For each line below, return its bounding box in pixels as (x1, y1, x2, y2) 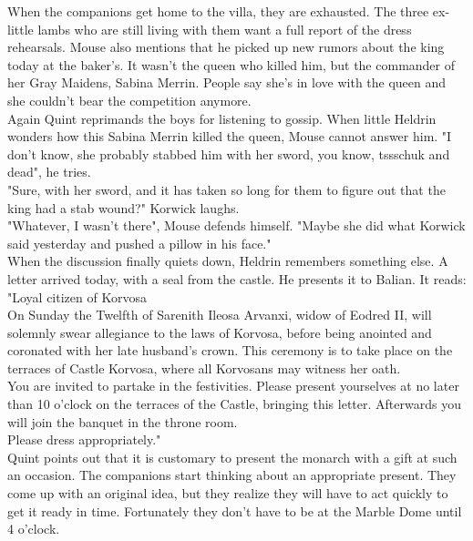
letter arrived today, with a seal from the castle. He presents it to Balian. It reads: (7, 269, 467, 288)
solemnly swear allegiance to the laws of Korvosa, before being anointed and (7, 322, 432, 342)
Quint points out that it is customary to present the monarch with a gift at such (7, 447, 458, 466)
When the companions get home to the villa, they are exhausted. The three (7, 2, 429, 20)
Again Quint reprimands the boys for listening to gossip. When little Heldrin (7, 108, 437, 128)
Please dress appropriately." (7, 430, 161, 449)
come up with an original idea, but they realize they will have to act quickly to (7, 484, 448, 503)
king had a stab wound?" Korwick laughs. (7, 198, 240, 217)
